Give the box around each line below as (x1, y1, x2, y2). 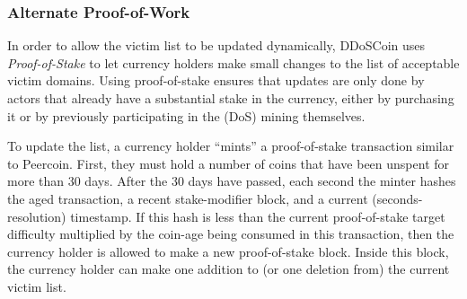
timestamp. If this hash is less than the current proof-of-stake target (70, 207, 445, 225)
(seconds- (372, 189, 423, 207)
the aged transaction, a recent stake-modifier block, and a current (7, 189, 368, 207)
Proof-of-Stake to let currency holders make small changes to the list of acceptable (7, 53, 460, 72)
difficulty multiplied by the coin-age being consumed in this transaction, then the (7, 224, 454, 243)
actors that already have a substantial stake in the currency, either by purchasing (7, 89, 454, 107)
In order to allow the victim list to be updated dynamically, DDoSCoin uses (7, 36, 426, 55)
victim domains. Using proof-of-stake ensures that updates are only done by (7, 71, 425, 90)
